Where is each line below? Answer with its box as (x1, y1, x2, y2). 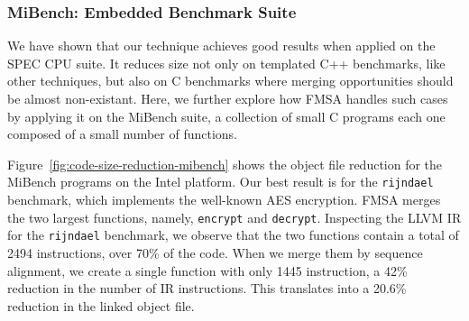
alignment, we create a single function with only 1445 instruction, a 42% (7, 261, 408, 280)
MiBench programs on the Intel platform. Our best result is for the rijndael (7, 172, 434, 191)
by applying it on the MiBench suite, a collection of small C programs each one (7, 106, 446, 125)
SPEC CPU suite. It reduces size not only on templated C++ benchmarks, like (7, 53, 446, 72)
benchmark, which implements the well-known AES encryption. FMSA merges (7, 190, 441, 209)
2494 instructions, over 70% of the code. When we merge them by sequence (7, 243, 423, 261)
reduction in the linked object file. (7, 296, 195, 315)
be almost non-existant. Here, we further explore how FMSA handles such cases (7, 89, 448, 107)
